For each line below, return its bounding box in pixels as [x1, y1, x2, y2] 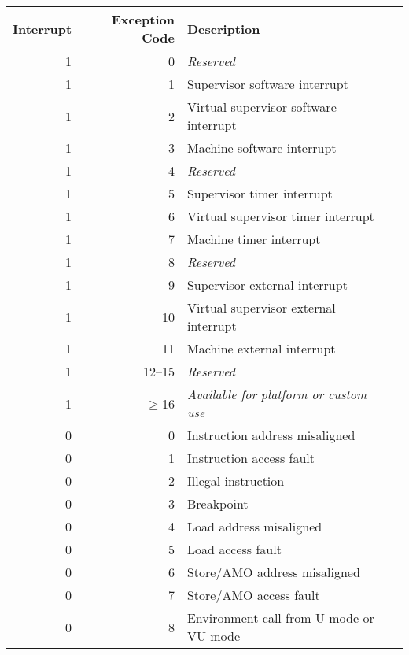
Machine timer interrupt [186, 230, 321, 248]
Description [186, 19, 260, 38]
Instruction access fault [186, 449, 315, 467]
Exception [111, 10, 175, 28]
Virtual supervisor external [186, 298, 336, 316]
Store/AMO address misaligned [186, 563, 360, 581]
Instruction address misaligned [186, 426, 356, 444]
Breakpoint [186, 494, 249, 513]
